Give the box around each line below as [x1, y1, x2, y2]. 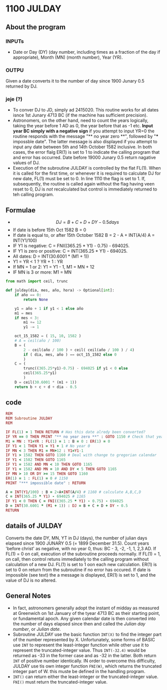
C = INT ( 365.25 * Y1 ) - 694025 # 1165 [5, 494, 86, 499]
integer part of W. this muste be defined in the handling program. [12, 668, 146, 674]
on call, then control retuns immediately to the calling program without [5, 556, 149, 562]
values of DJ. [12, 160, 40, 166]
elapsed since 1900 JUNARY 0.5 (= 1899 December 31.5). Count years [5, 540, 149, 546]
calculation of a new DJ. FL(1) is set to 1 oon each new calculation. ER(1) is [5, 561, 157, 567]
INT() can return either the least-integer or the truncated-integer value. [12, 674, 159, 680]
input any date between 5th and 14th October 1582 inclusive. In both [12, 144, 153, 150]
